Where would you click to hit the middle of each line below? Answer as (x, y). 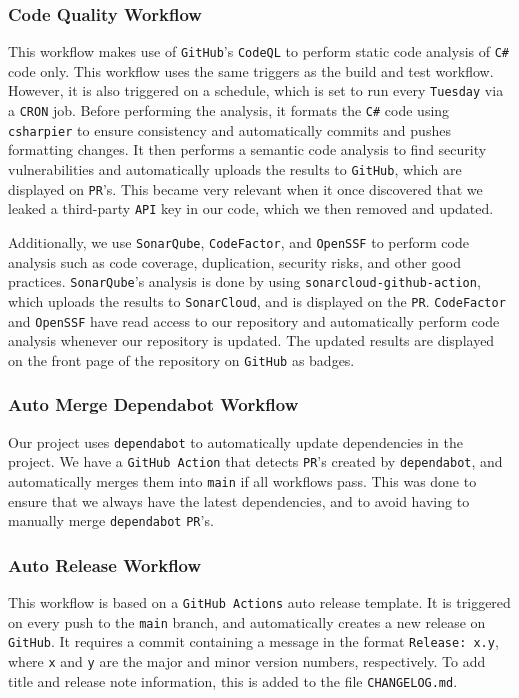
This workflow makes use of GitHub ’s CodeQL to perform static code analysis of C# (259, 51)
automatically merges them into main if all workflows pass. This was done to (242, 481)
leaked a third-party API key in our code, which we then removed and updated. (251, 208)
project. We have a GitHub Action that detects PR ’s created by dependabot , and (255, 461)
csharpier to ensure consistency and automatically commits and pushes (229, 129)
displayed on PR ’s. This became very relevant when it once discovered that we (245, 188)
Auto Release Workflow (105, 564)
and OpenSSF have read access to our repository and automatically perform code (254, 320)
